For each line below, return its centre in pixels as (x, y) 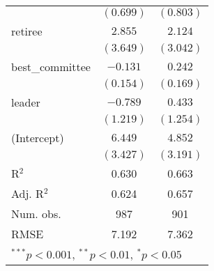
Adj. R (28, 193)
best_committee (51, 67)
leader (26, 102)
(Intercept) (38, 138)
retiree (27, 31)
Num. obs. (36, 214)
